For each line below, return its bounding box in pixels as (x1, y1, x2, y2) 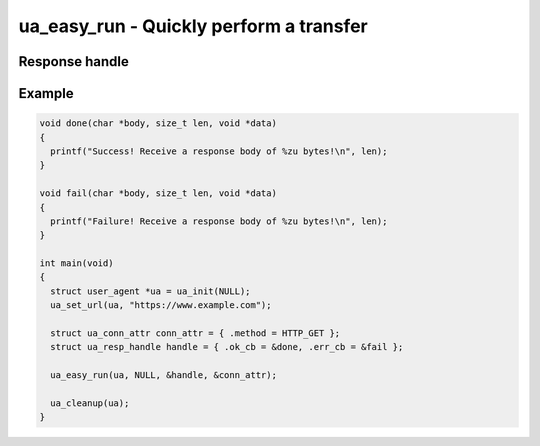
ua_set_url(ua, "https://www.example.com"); (50, 300, 272, 311)
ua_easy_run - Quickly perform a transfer (18, 15, 369, 37)
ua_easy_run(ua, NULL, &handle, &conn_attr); (50, 370, 277, 381)
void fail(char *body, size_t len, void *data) (39, 188, 277, 199)
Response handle (18, 53, 130, 70)
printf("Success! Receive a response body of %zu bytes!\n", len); (50, 145, 388, 157)
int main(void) (39, 258, 114, 269)
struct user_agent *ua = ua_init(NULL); (50, 285, 251, 297)
